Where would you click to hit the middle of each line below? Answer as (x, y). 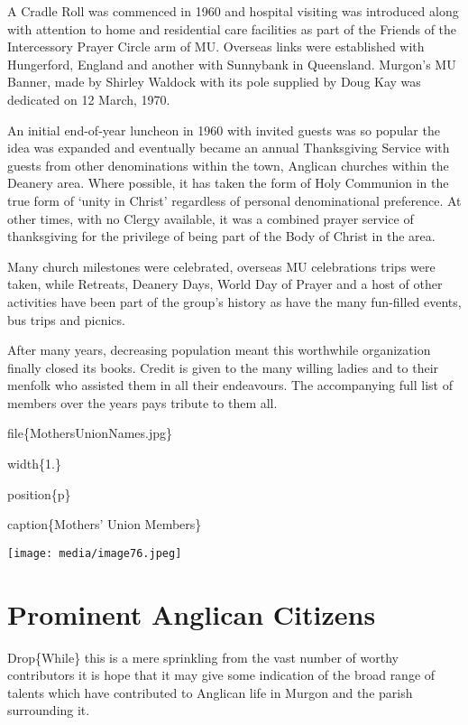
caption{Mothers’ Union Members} (105, 524)
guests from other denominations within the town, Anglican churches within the (228, 165)
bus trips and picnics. (66, 319)
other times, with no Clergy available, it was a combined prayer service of (211, 218)
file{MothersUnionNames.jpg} (90, 433)
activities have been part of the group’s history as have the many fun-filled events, (234, 301)
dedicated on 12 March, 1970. (89, 99)
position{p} (39, 493)
